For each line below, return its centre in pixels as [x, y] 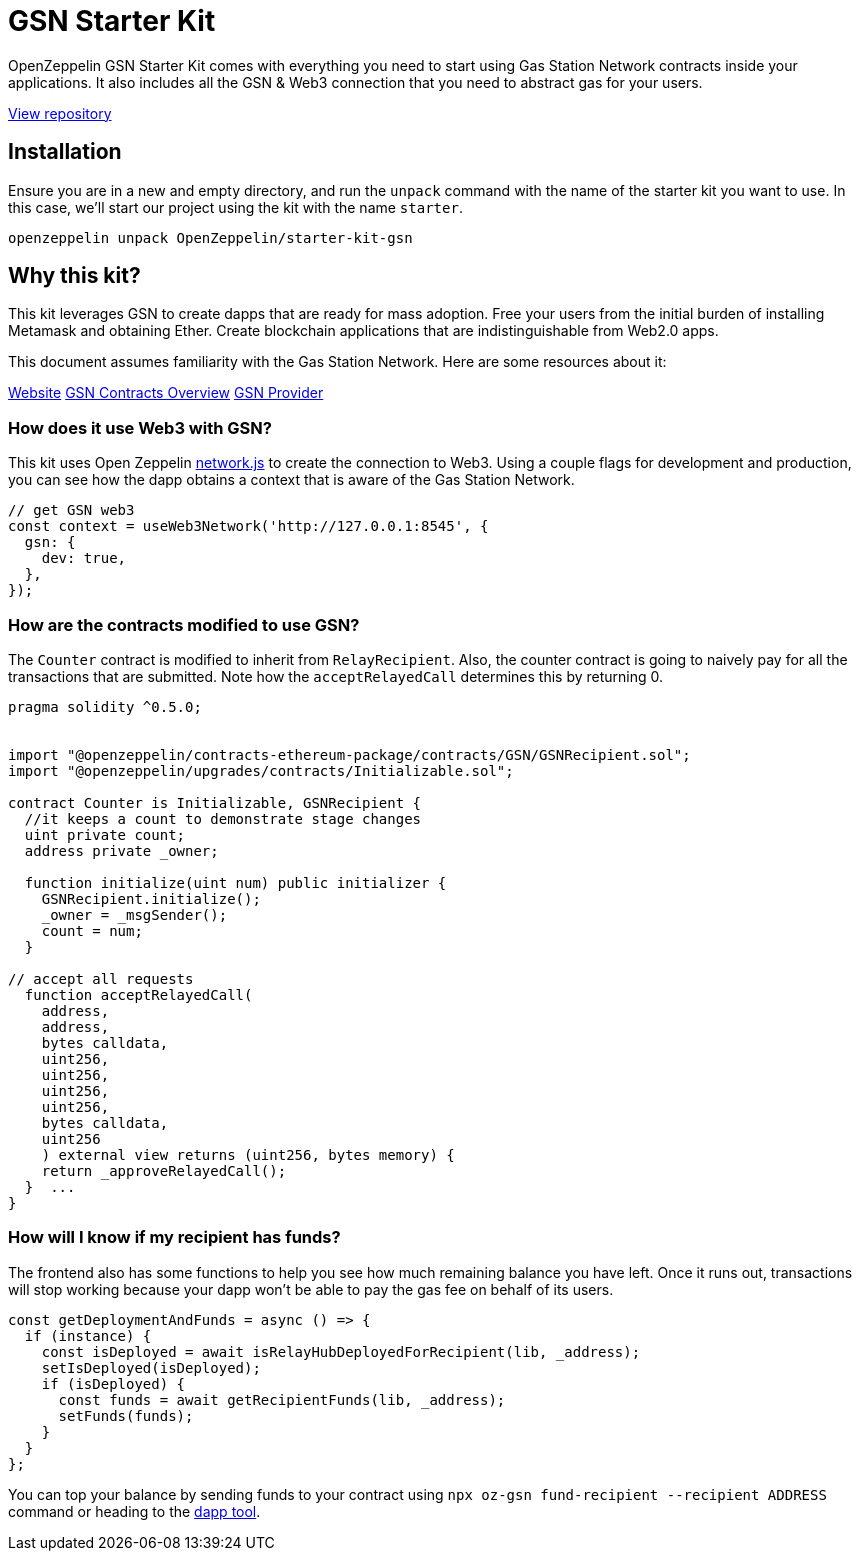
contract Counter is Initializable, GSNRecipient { [215, 802]
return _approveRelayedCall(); [164, 1170]
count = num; [92, 930]
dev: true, [84, 558]
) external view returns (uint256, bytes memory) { [248, 1154]
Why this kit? [74, 276]
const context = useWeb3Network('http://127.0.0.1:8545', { [248, 526]
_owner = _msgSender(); [134, 914]
